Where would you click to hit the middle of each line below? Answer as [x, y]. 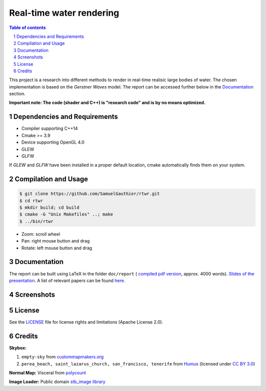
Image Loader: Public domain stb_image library [57, 382]
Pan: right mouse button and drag [56, 241]
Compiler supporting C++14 [50, 128]
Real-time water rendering [64, 13]
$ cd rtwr [31, 201]
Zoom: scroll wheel [41, 234]
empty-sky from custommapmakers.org [63, 357]
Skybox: [18, 348]
